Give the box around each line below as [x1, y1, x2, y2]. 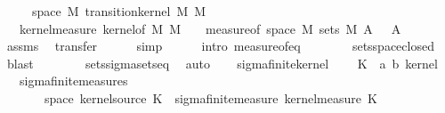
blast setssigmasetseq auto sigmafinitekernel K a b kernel [6, 53, 438, 72]
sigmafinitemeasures [19, 71, 128, 90]
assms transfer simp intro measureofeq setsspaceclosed [6, 36, 434, 55]
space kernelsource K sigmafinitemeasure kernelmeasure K [44, 88, 377, 107]
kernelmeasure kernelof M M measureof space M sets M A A [19, 19, 401, 37]
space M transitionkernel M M [31, 2, 206, 20]
